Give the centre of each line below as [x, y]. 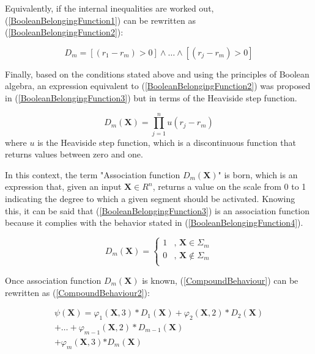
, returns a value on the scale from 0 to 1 [229, 186]
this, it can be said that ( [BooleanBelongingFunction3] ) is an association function [157, 210]
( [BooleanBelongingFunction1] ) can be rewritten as [100, 20]
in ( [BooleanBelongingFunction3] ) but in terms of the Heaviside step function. [151, 97]
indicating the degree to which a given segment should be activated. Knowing [150, 199]
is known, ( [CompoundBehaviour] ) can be [220, 280]
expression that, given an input [63, 186]
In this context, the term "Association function [93, 174]
